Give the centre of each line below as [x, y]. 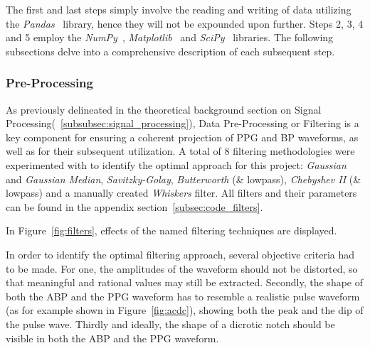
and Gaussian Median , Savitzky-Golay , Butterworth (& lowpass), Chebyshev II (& [184, 179]
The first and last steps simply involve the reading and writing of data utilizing [179, 9]
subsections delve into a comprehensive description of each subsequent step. [170, 51]
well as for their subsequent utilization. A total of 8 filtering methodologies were [180, 151]
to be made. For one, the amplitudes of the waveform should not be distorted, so [182, 268]
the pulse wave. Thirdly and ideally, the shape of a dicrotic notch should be [170, 323]
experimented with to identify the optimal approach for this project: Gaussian [176, 164]
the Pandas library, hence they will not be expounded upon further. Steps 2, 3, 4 [185, 23]
